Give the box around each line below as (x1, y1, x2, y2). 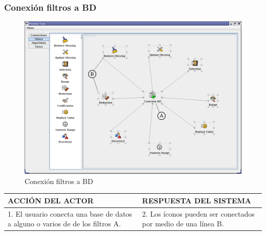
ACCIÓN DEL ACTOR (8, 195, 94, 205)
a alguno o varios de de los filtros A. (8, 218, 121, 229)
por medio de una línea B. (142, 218, 224, 229)
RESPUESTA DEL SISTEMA (142, 195, 251, 205)
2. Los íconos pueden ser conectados (142, 208, 255, 219)
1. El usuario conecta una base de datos (8, 208, 132, 219)
